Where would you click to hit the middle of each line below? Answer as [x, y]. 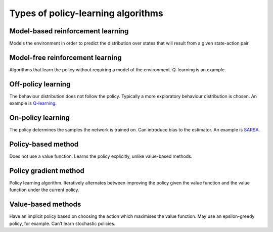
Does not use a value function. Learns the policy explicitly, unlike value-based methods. [101, 156]
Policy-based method [44, 144]
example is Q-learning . [33, 103]
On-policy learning [40, 118]
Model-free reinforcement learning [65, 57]
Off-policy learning [40, 84]
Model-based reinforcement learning [69, 31]
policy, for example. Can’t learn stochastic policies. [62, 223]
